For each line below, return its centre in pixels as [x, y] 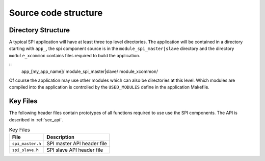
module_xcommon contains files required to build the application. [75, 55]
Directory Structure [40, 30]
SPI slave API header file [75, 150]
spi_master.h [26, 144]
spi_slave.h [25, 150]
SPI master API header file [77, 143]
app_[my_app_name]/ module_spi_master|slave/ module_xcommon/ [90, 71]
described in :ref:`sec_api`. [36, 119]
